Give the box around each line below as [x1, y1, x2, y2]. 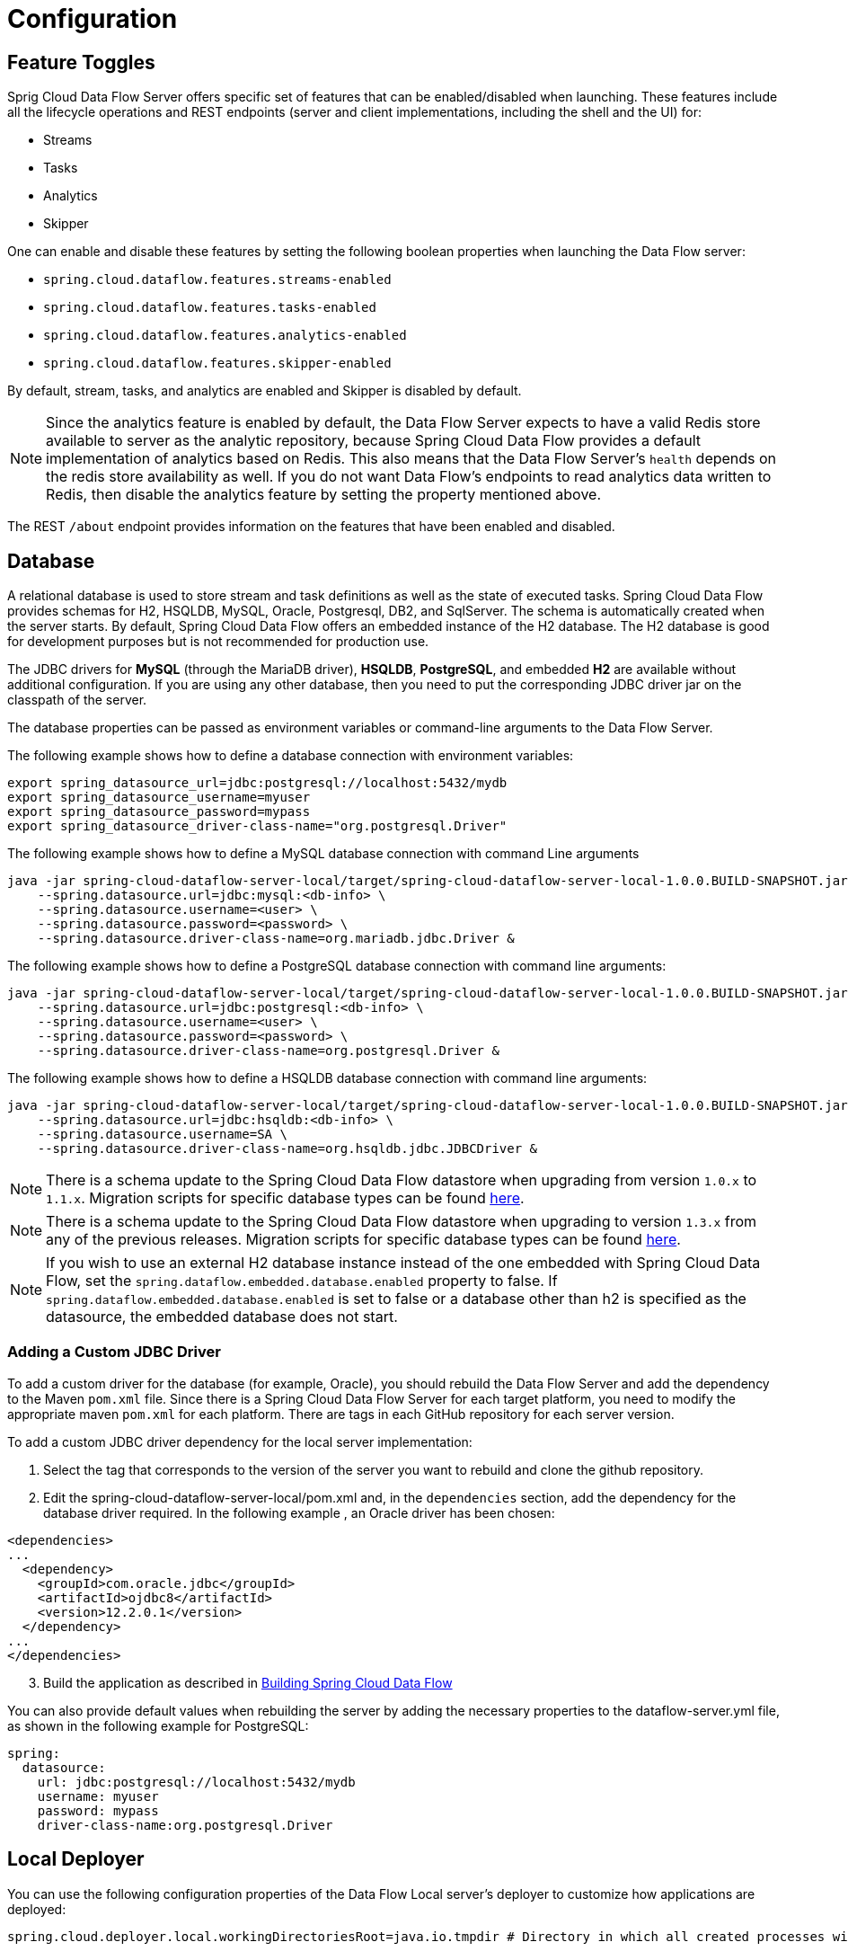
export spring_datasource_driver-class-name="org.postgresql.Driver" [7, 819, 508, 834]
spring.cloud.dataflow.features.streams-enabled [43, 272, 392, 288]
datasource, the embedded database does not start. [46, 1308, 398, 1326]
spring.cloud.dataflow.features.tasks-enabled [43, 300, 376, 315]
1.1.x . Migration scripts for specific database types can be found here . [46, 1189, 525, 1208]
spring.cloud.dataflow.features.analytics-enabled [43, 328, 407, 343]
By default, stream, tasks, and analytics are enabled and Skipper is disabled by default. [7, 383, 522, 399]
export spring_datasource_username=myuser [7, 790, 311, 805]
